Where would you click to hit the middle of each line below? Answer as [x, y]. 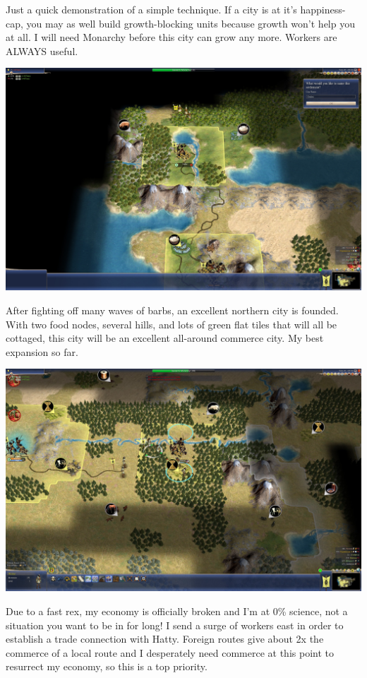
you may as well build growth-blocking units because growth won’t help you [191, 23]
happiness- [323, 9]
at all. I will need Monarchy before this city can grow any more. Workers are [172, 37]
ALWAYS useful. [42, 50]
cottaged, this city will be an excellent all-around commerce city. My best [165, 338]
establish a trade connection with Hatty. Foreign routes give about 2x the [165, 639]
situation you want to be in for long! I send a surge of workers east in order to [175, 625]
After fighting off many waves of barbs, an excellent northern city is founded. [172, 310]
